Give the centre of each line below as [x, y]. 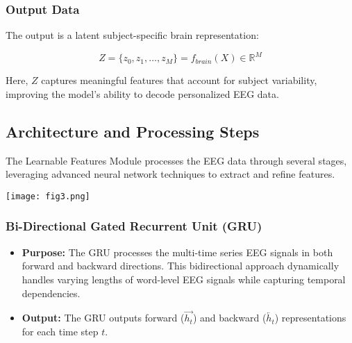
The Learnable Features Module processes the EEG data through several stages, [176, 160]
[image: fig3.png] [48, 196]
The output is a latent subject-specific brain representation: [132, 35]
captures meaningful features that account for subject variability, [179, 80]
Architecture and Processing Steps [133, 131]
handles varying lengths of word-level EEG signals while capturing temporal [184, 279]
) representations [310, 318]
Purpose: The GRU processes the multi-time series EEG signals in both [177, 252]
